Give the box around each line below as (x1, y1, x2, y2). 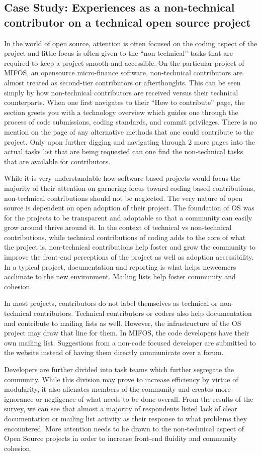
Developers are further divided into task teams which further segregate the (4, 364, 234, 374)
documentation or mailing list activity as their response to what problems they (4, 413, 247, 423)
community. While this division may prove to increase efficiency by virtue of (4, 374, 238, 384)
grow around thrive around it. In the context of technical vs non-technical (4, 222, 232, 233)
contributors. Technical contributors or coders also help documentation (33, 308, 252, 318)
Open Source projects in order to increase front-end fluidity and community (4, 433, 237, 443)
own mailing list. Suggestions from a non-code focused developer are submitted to (4, 337, 256, 348)
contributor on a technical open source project (4, 14, 251, 30)
